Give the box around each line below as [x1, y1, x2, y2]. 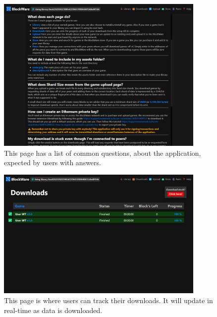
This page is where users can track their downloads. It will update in [4, 295, 213, 306]
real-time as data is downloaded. [4, 305, 103, 315]
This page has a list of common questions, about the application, [4, 147, 201, 158]
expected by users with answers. [4, 157, 101, 168]
